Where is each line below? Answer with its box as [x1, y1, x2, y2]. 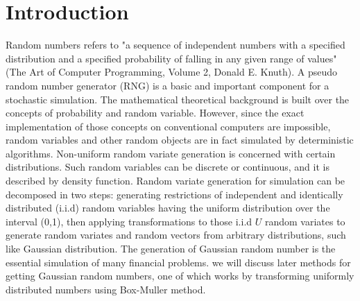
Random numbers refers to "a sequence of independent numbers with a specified [6, 37, 345, 52]
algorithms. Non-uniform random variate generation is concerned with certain [6, 146, 336, 160]
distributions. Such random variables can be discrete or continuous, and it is [6, 160, 329, 174]
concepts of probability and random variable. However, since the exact [6, 105, 305, 120]
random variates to [264, 214, 345, 228]
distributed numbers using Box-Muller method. [6, 282, 206, 296]
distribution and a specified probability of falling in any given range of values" [6, 51, 337, 65]
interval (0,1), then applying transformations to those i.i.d [6, 214, 252, 228]
